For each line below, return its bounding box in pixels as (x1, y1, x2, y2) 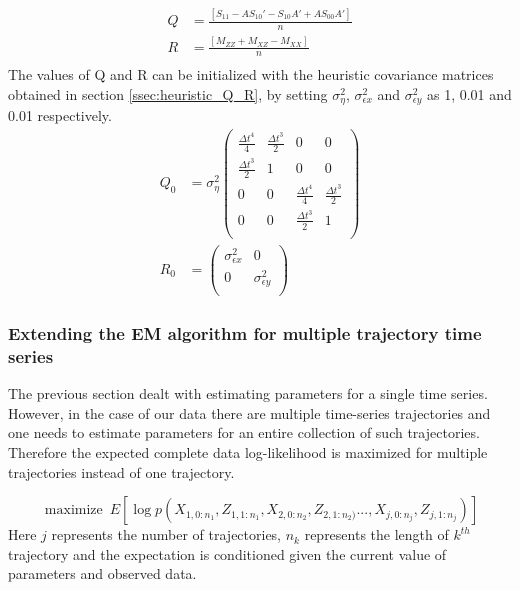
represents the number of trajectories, (51, 524, 282, 545)
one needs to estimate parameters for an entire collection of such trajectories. (8, 422, 480, 443)
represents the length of (304, 524, 449, 545)
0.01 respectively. (8, 105, 112, 126)
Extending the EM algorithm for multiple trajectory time (8, 321, 482, 346)
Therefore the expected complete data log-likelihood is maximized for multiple (8, 442, 488, 463)
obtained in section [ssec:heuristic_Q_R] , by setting (8, 83, 328, 104)
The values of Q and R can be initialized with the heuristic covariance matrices (8, 64, 494, 85)
